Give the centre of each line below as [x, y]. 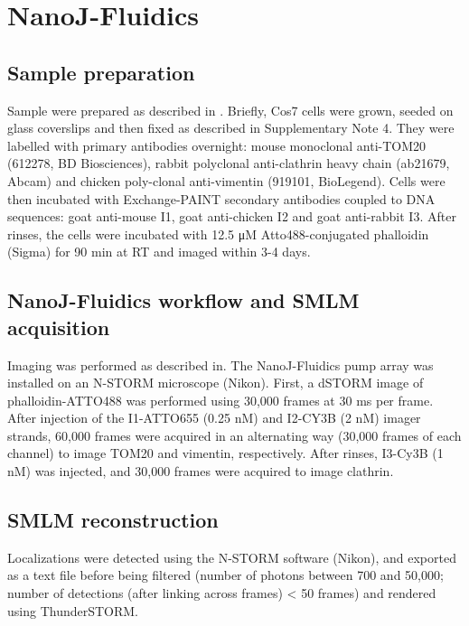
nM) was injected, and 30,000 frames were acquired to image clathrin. [201, 471]
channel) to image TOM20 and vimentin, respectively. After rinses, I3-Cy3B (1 [225, 453]
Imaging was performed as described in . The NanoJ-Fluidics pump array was [220, 364]
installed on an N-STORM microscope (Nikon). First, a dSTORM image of [216, 383]
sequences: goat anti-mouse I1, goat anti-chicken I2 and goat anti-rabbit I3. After [232, 216]
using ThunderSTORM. [73, 610]
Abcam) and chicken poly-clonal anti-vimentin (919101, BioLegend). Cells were [226, 180]
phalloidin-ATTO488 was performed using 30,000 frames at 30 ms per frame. [220, 400]
